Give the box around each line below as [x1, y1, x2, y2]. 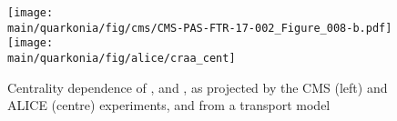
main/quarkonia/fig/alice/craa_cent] [7, 51, 236, 65]
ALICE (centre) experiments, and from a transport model [7, 96, 331, 115]
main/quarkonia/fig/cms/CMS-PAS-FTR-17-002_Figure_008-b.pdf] [7, 21, 392, 35]
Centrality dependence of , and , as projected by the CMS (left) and [7, 77, 388, 96]
